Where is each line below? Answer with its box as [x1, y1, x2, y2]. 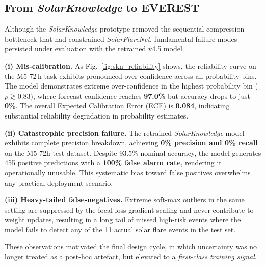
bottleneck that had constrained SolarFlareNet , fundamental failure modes [5, 33, 237, 44]
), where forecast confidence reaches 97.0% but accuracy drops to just [30, 90, 250, 101]
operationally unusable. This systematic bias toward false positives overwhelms [5, 167, 251, 178]
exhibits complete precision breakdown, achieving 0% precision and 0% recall [5, 137, 258, 148]
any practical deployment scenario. [5, 177, 113, 188]
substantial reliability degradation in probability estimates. [5, 110, 189, 121]
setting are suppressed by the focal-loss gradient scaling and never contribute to [5, 204, 254, 215]
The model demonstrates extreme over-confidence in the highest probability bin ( [5, 80, 258, 91]
